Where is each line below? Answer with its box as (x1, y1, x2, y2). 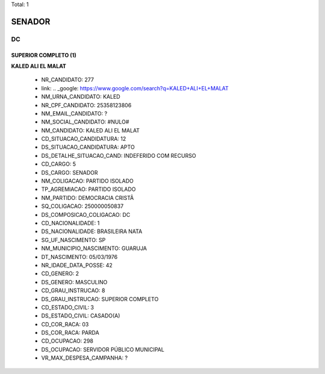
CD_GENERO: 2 (41, 270, 79, 277)
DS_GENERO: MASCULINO (41, 278, 108, 285)
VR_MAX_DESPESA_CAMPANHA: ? (41, 354, 128, 361)
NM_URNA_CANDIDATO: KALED (41, 93, 120, 101)
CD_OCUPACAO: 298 (41, 337, 93, 344)
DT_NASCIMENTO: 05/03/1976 (41, 253, 118, 260)
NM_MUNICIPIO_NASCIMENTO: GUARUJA (41, 245, 147, 252)
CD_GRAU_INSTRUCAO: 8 (41, 287, 105, 295)
